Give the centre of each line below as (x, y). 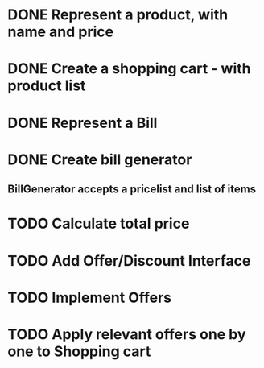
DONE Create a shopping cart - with (129, 69)
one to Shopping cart (79, 351)
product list (47, 86)
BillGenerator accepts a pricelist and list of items (132, 190)
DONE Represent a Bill (82, 123)
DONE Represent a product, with (118, 15)
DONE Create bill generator (100, 159)
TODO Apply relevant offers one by (127, 334)
